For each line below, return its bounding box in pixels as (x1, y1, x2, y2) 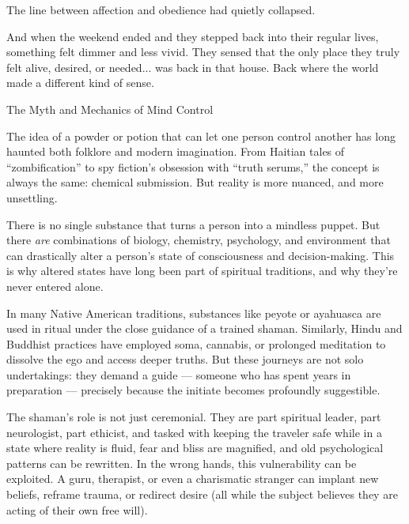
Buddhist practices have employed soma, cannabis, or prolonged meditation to (6, 335, 386, 352)
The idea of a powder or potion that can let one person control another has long (6, 127, 396, 144)
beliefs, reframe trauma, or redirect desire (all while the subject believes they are (6, 486, 398, 503)
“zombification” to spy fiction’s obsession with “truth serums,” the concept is (6, 158, 380, 175)
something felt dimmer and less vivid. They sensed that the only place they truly (6, 43, 400, 60)
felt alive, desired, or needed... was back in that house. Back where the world (6, 58, 379, 75)
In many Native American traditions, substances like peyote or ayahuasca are (6, 304, 381, 321)
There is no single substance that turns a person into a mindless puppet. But (6, 216, 381, 232)
